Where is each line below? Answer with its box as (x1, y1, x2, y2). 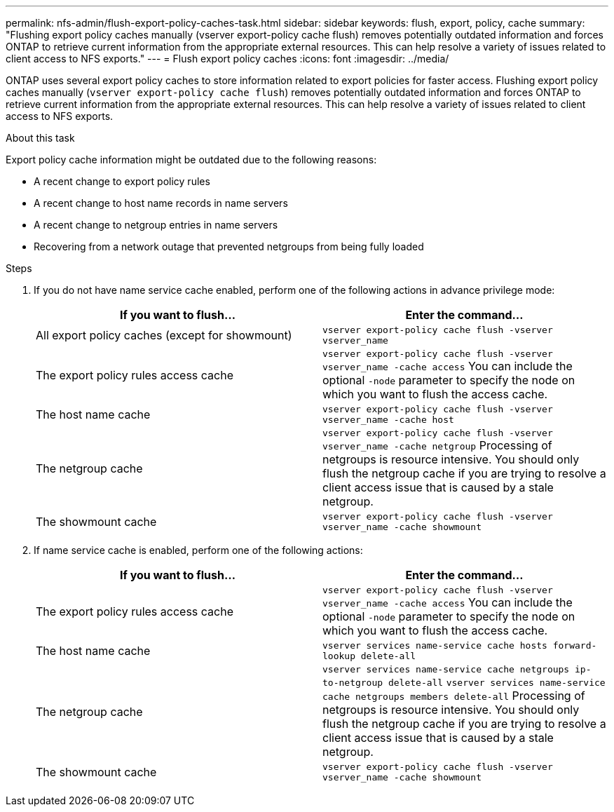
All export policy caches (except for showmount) (36, 328, 292, 342)
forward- (552, 640, 597, 651)
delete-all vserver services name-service (388, 677, 606, 688)
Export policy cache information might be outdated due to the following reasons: (6, 154, 377, 165)
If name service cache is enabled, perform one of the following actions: (34, 544, 363, 556)
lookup (322, 651, 355, 661)
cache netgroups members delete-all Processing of (322, 689, 585, 703)
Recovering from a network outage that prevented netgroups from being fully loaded (34, 241, 424, 252)
